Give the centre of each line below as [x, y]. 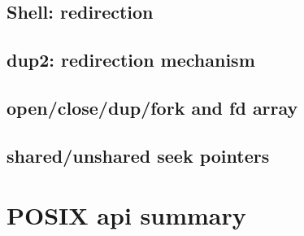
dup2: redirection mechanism [131, 60]
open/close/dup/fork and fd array [152, 107]
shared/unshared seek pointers [138, 155]
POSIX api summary [126, 215]
